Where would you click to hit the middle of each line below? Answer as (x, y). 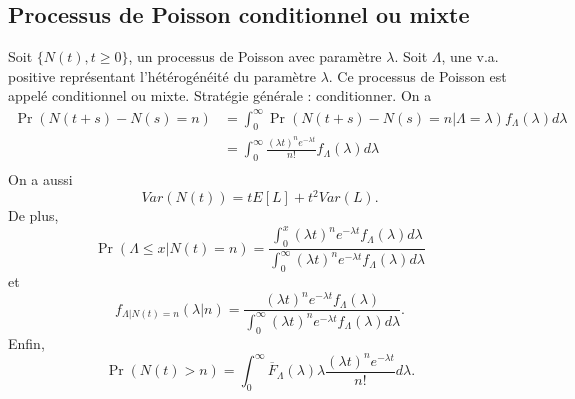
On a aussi (40, 179)
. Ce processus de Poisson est (417, 75)
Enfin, (26, 342)
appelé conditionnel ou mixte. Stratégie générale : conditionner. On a (220, 95)
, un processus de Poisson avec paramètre (255, 56)
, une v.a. (470, 56)
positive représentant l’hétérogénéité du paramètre (162, 75)
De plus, (33, 215)
